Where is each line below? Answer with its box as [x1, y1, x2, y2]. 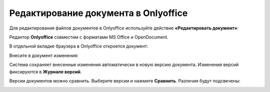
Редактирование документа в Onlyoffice [9, 7, 188, 18]
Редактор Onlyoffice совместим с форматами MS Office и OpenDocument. [9, 34, 168, 40]
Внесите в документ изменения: [9, 52, 78, 58]
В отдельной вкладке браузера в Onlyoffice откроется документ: [9, 43, 148, 49]
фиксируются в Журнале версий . [9, 68, 82, 74]
